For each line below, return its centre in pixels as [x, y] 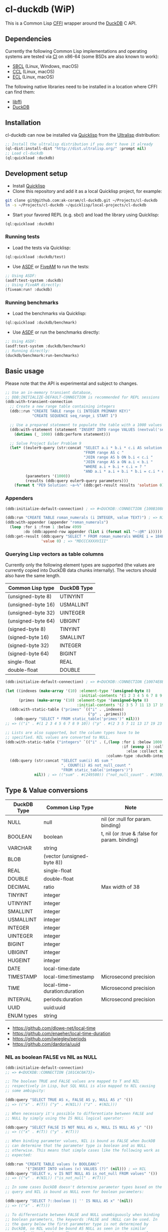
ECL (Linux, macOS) [33, 77]
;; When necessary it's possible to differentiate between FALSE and [79, 1113]
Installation [23, 123]
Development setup [36, 174]
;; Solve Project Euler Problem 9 [45, 443]
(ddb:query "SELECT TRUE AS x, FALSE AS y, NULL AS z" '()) [69, 1100]
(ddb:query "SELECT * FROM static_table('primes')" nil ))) [77, 719]
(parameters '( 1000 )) [48, 476]
